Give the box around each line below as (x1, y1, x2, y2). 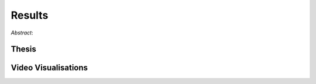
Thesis (11, 44, 36, 54)
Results (11, 9, 49, 22)
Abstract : (11, 29, 33, 36)
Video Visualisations (11, 63, 88, 73)
